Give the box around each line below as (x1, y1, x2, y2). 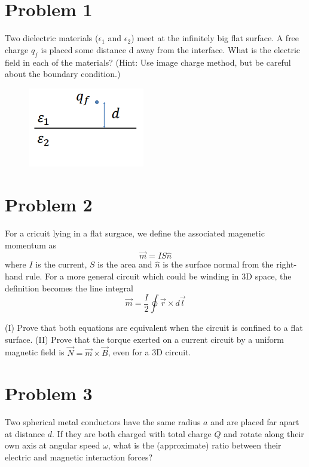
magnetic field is (5, 346, 65, 358)
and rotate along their (224, 427, 304, 440)
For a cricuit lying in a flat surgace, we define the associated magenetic (5, 226, 265, 239)
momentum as (5, 238, 57, 251)
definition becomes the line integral (5, 281, 133, 294)
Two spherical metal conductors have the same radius (5, 416, 201, 428)
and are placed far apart (210, 416, 299, 428)
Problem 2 (5, 192, 93, 216)
